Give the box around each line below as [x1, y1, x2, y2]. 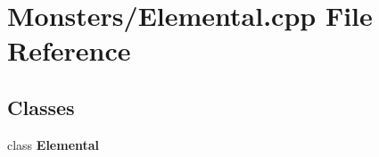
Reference [7, 32, 131, 69]
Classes [7, 93, 75, 120]
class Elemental [7, 135, 100, 153]
